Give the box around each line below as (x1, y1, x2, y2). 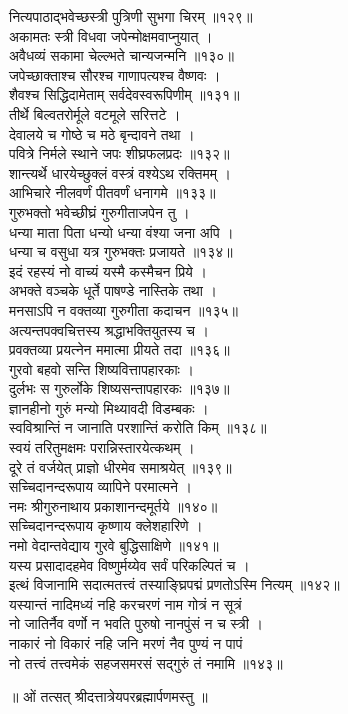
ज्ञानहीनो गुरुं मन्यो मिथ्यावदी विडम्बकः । (9, 397, 209, 418)
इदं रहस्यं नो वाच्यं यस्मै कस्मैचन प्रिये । (9, 260, 207, 281)
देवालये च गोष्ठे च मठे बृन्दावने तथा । (9, 123, 195, 144)
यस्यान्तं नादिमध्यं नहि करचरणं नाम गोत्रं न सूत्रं (9, 593, 242, 614)
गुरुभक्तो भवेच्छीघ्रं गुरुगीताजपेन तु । (9, 201, 190, 222)
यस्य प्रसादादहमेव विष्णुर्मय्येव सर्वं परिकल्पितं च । (9, 554, 250, 575)
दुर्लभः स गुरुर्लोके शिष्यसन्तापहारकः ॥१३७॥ (9, 378, 230, 399)
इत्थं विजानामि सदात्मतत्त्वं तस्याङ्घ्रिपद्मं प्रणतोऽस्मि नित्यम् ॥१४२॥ (9, 574, 340, 595)
